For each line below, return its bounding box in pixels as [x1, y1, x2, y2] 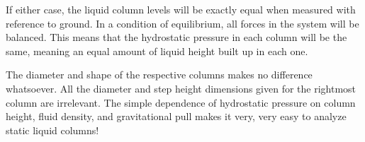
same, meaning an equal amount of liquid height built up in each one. [6, 43, 308, 58]
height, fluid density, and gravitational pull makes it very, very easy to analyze [6, 109, 347, 124]
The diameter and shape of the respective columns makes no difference [6, 67, 313, 82]
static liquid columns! [6, 122, 99, 137]
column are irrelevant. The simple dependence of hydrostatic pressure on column [6, 95, 356, 110]
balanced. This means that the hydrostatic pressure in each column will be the [6, 30, 347, 45]
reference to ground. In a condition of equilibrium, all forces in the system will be [6, 16, 359, 30]
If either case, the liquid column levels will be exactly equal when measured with [6, 2, 356, 16]
